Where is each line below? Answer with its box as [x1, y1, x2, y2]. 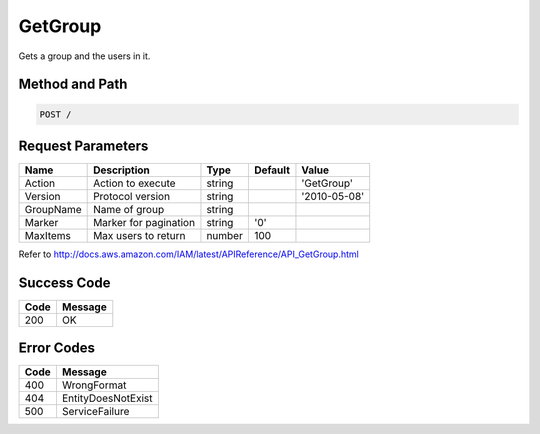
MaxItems [24, 229, 72, 243]
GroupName [24, 203, 82, 217]
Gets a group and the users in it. [18, 50, 151, 62]
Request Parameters [18, 137, 149, 154]
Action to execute [93, 176, 176, 190]
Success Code [18, 274, 111, 291]
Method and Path [18, 76, 128, 93]
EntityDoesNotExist [61, 391, 153, 405]
